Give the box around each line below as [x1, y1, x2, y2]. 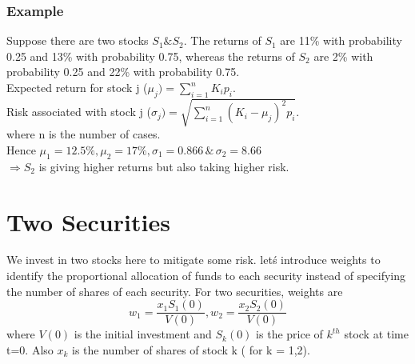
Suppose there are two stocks [6, 32, 149, 49]
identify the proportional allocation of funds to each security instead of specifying [6, 267, 406, 284]
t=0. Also [6, 341, 54, 358]
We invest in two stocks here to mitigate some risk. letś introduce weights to [6, 251, 381, 268]
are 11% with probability [280, 32, 402, 49]
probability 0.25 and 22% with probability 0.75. [6, 63, 240, 80]
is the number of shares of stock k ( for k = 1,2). [72, 341, 310, 358]
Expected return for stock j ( [6, 79, 148, 95]
